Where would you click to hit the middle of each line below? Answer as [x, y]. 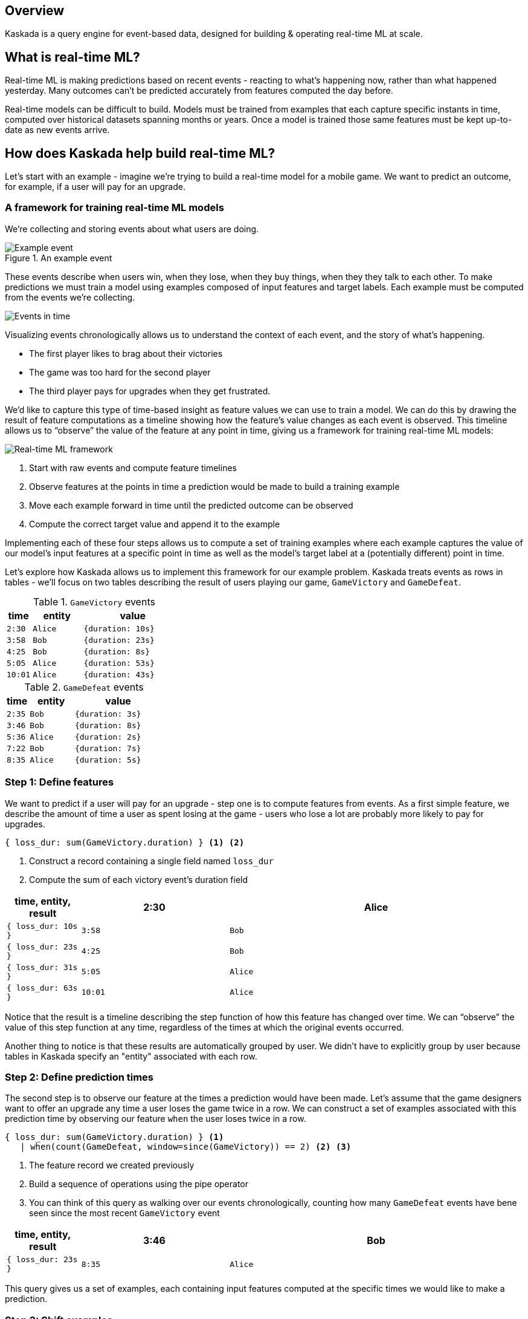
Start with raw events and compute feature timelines [133, 467]
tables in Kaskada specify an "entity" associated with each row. [131, 1056]
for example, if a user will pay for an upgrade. [95, 187]
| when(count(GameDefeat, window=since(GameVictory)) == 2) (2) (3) [186, 1147]
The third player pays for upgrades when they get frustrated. [150, 391]
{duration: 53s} [119, 663]
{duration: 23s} [119, 640]
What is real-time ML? [72, 57]
